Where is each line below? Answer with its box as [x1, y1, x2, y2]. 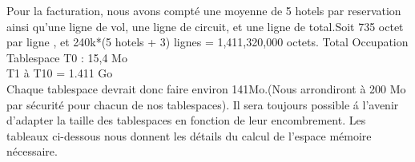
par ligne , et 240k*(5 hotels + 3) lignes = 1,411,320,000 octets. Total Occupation [6, 34, 409, 50]
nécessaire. [6, 143, 58, 160]
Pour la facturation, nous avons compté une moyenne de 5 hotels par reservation [6, 2, 401, 18]
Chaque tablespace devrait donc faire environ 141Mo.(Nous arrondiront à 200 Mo [6, 80, 406, 97]
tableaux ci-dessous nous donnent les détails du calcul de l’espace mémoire [6, 127, 372, 144]
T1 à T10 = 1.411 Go [6, 65, 113, 81]
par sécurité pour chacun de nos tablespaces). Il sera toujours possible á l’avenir [6, 96, 399, 113]
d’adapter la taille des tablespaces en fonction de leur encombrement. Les [6, 112, 366, 128]
